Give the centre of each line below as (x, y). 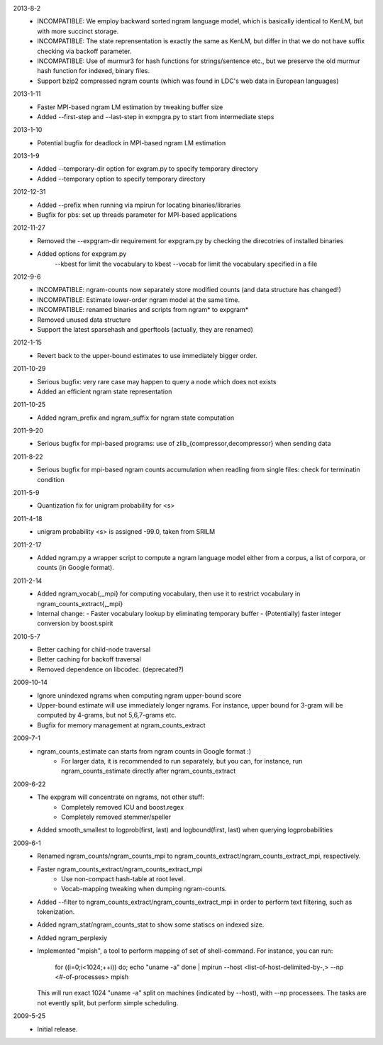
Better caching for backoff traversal (89, 659)
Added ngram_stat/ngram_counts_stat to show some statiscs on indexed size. (151, 924)
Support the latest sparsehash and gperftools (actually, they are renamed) (145, 329)
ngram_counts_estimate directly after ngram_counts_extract (149, 771)
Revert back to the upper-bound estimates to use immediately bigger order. (148, 355)
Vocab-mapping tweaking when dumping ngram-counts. (144, 889)
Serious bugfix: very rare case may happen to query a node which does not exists (157, 381)
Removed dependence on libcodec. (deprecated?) (111, 669)
